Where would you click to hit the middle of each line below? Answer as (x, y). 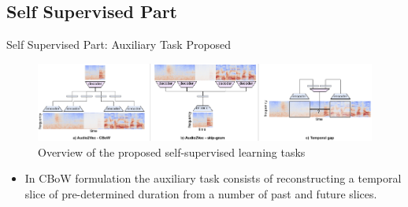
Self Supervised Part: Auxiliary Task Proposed (119, 44)
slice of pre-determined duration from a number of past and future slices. (201, 193)
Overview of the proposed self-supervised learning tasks (172, 152)
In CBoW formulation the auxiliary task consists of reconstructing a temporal (213, 178)
